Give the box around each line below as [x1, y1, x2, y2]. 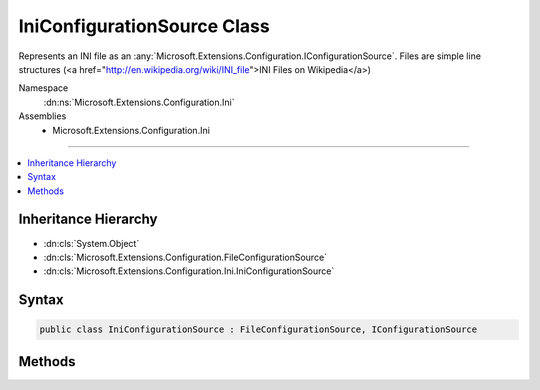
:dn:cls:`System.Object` [43, 237, 140, 249]
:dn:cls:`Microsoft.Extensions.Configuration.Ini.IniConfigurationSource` [43, 265, 335, 277]
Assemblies [18, 110, 67, 122]
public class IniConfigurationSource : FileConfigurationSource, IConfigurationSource [39, 324, 478, 335]
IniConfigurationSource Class [18, 15, 270, 37]
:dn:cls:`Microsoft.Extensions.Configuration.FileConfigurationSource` [43, 251, 328, 263]
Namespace [18, 82, 69, 94]
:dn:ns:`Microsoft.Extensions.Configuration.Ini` [43, 96, 235, 108]
